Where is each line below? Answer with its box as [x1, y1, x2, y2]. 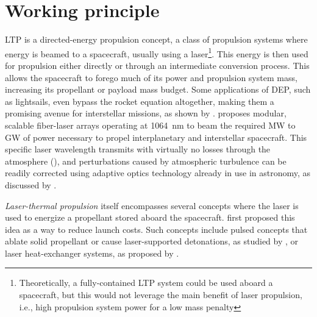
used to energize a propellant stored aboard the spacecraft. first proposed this [5, 211, 295, 224]
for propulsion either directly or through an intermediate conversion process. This [5, 59, 310, 71]
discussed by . [5, 178, 57, 191]
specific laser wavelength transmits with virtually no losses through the [5, 143, 271, 155]
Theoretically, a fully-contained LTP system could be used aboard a [19, 276, 273, 289]
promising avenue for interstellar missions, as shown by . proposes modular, [5, 107, 287, 119]
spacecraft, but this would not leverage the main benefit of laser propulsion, [19, 288, 302, 301]
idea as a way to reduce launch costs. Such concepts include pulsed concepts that [5, 223, 308, 235]
